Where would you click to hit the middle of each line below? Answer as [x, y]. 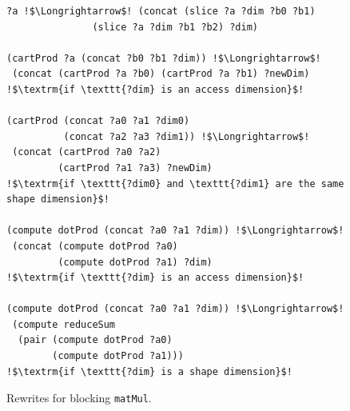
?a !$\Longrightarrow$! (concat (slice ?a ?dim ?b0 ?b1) [161, 11]
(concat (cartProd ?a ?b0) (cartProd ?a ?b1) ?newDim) [161, 74]
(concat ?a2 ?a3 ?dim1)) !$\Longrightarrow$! [187, 136]
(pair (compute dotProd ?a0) [95, 340]
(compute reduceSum [64, 324]
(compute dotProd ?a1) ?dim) [135, 262]
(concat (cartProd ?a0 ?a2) [87, 152]
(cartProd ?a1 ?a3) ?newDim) [135, 168]
